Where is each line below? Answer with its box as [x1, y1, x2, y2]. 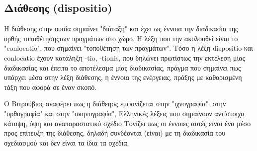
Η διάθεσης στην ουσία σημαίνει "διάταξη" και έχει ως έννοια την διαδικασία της [4, 23, 238, 34]
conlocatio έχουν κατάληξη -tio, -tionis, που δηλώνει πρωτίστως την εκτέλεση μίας [4, 52, 246, 63]
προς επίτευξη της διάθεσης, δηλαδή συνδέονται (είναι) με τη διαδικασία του [4, 128, 226, 138]
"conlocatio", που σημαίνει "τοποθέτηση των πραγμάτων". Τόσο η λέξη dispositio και [4, 43, 253, 53]
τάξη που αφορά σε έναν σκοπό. [4, 81, 97, 92]
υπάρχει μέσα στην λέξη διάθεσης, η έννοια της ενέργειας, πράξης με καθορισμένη [4, 72, 242, 82]
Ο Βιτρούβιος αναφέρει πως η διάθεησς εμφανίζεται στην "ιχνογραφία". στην [4, 98, 226, 109]
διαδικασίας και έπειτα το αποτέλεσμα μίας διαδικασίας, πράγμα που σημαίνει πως [4, 62, 241, 73]
